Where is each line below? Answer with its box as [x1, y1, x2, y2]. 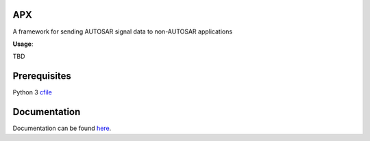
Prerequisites [12, 70, 71, 82]
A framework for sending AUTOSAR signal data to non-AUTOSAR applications [12, 27, 233, 36]
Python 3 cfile [12, 88, 53, 97]
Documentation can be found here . [12, 124, 112, 133]
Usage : [12, 40, 34, 48]
